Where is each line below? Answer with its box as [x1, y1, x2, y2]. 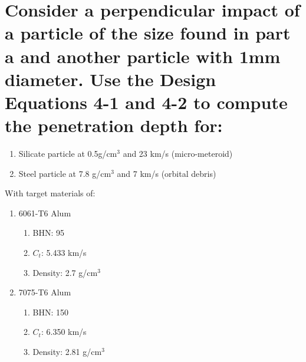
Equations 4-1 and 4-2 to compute [5, 90, 288, 114]
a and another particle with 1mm [5, 44, 281, 68]
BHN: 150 [32, 305, 69, 318]
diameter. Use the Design [5, 67, 216, 91]
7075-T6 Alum [18, 286, 71, 298]
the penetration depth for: [5, 113, 223, 137]
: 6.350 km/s [41, 325, 87, 338]
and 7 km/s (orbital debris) [117, 167, 216, 179]
